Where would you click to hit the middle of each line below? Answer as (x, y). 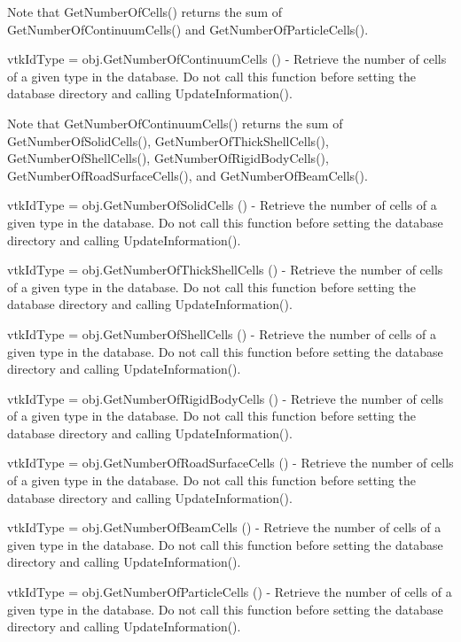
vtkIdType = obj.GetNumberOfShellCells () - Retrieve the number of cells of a (222, 333)
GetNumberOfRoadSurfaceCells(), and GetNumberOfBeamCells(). (188, 175)
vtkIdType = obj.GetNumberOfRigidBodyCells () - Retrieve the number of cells (226, 398)
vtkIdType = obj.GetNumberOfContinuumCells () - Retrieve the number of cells (227, 59)
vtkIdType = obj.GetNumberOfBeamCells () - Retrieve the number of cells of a (224, 527)
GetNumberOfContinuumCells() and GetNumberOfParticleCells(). (188, 29)
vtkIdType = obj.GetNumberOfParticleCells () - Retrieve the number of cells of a (230, 592)
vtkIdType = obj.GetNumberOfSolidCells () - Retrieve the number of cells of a (222, 205)
